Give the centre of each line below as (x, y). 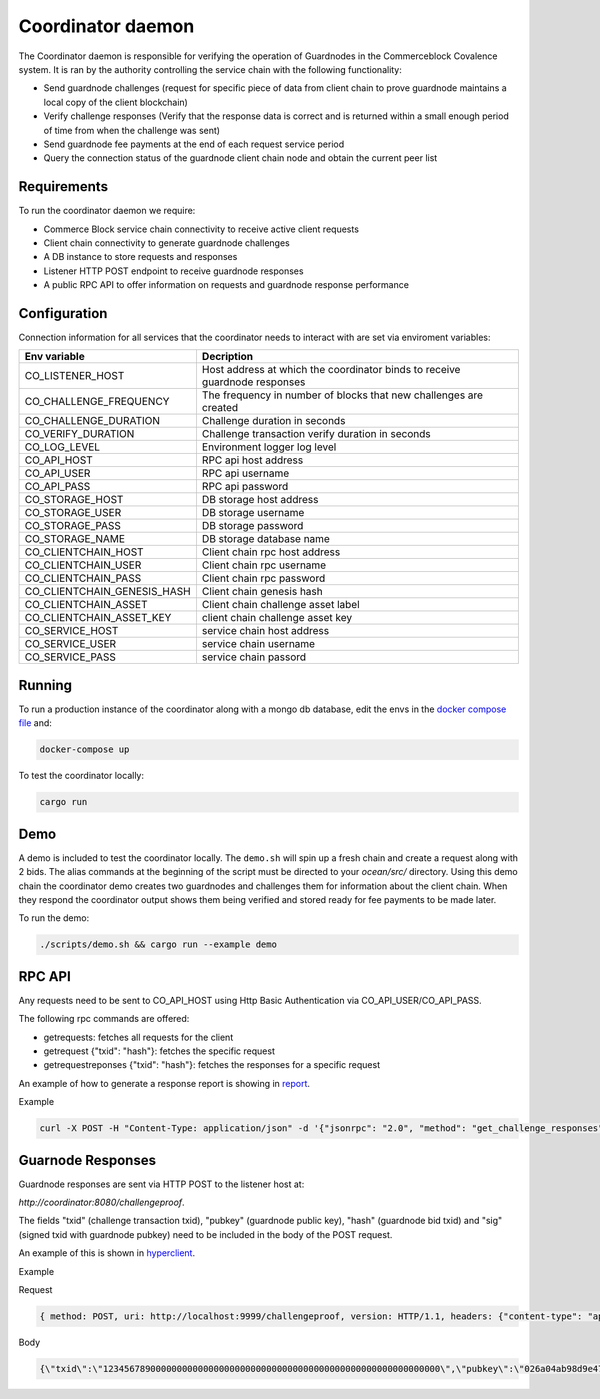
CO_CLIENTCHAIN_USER (83, 565)
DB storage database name (265, 539)
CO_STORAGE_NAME (74, 539)
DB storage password (252, 526)
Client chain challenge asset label (280, 605)
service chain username (258, 644)
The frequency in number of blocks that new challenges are (342, 395)
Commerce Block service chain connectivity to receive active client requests (201, 229)
